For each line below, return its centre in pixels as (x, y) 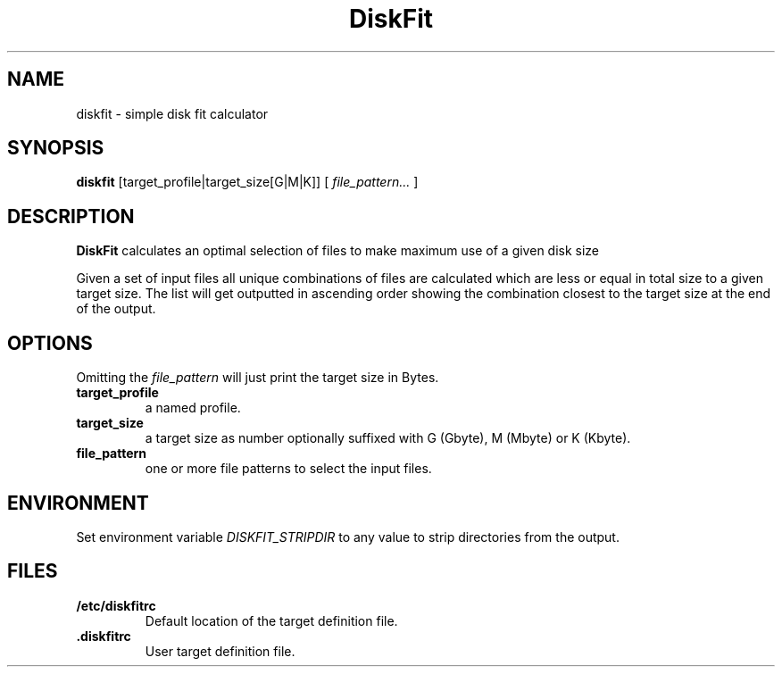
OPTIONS (50, 343)
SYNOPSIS (56, 148)
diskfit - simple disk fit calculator (172, 113)
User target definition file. (220, 651)
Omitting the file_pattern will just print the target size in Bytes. (258, 378)
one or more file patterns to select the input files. (288, 469)
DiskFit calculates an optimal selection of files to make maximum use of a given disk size (338, 251)
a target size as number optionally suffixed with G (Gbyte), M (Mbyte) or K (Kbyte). (388, 438)
